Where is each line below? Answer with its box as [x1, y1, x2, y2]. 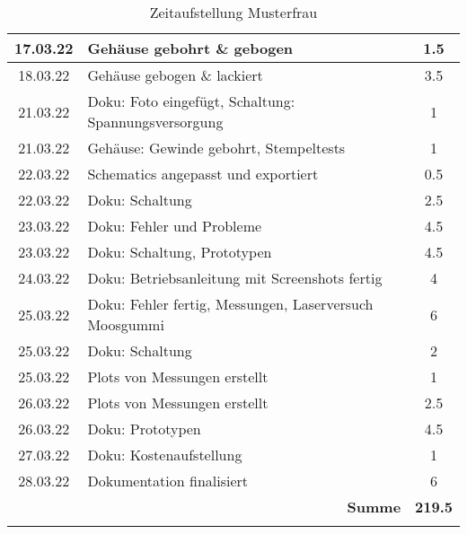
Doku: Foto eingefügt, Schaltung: [87, 91, 295, 111]
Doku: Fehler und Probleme [87, 215, 262, 236]
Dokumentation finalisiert [87, 470, 249, 491]
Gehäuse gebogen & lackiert [87, 65, 263, 85]
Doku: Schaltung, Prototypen [87, 241, 272, 262]
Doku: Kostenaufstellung [87, 444, 242, 465]
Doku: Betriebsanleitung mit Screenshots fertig [87, 267, 383, 288]
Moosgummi [87, 314, 164, 335]
